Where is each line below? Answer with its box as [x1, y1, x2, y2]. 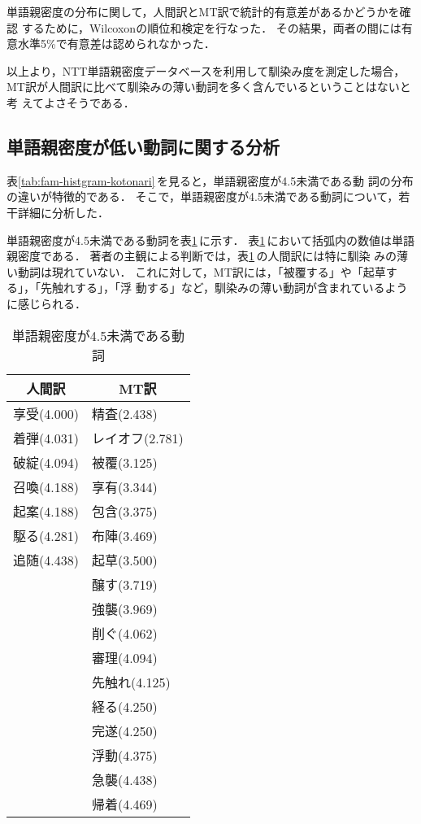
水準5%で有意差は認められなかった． [17, 35, 215, 52]
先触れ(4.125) [91, 672, 171, 691]
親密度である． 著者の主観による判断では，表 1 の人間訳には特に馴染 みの [7, 247, 397, 264]
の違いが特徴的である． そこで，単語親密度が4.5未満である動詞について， [7, 188, 399, 205]
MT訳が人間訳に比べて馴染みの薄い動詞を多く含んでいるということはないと [7, 78, 411, 95]
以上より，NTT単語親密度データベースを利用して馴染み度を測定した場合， [7, 62, 406, 79]
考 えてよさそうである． [7, 94, 135, 111]
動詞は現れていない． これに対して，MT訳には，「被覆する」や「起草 [17, 263, 386, 280]
